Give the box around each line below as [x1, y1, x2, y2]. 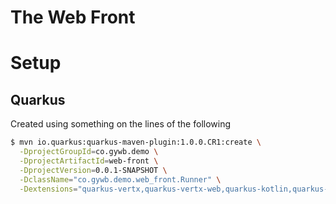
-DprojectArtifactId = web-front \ [19, 156, 159, 166]
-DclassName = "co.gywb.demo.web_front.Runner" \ [19, 174, 222, 185]
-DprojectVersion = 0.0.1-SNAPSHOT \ [19, 165, 168, 175]
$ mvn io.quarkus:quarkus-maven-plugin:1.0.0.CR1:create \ [10, 137, 262, 148]
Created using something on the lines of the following [10, 118, 232, 130]
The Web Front [10, 6, 136, 29]
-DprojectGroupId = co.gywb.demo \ [19, 147, 159, 157]
